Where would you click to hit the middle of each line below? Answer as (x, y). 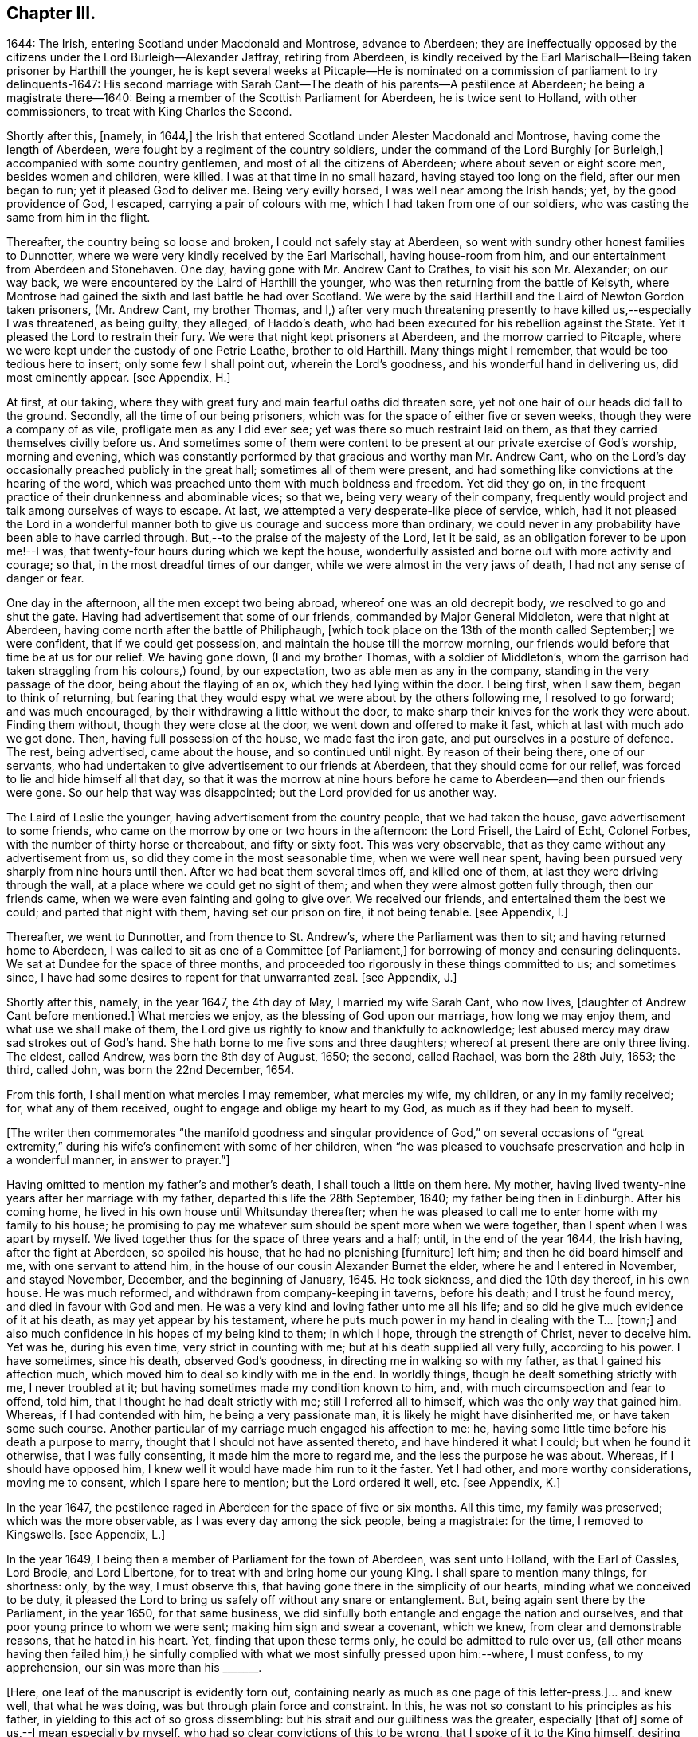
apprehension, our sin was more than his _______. (134, 1668)
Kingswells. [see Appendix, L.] (86, 1535)
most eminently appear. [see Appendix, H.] (119, 378)
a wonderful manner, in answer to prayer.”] (118, 1160)
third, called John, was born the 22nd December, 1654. (151, 1070)
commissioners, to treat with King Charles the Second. (149, 112)
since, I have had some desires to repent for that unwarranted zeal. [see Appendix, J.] (232, 978)
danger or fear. (45, 578)
